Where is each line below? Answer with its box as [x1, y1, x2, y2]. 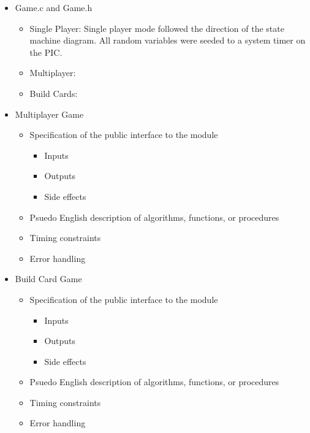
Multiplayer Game [15, 107, 84, 120]
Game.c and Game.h [15, 1, 93, 13]
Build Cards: [29, 86, 78, 99]
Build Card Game [15, 272, 82, 285]
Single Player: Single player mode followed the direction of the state [29, 21, 284, 34]
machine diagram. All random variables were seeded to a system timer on [29, 34, 306, 47]
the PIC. [29, 45, 62, 58]
